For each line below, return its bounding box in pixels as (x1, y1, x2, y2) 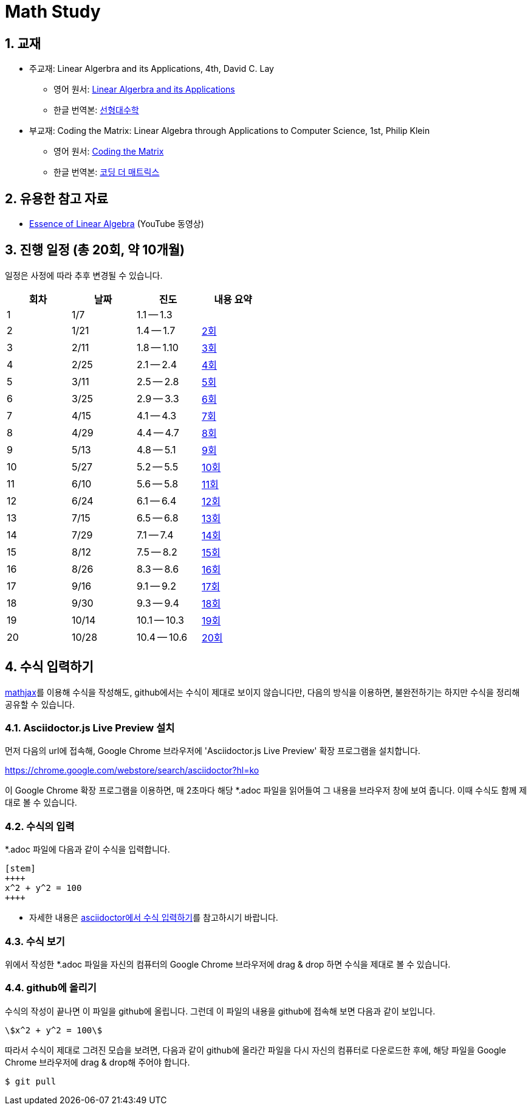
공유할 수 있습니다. (5, 699, 75, 710)
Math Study (5, 1, 101, 22)
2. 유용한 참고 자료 (5, 190, 108, 206)
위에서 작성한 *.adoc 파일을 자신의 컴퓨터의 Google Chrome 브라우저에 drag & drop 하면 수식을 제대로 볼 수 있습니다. (5, 958, 451, 969)
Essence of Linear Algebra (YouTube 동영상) (29, 218, 204, 229)
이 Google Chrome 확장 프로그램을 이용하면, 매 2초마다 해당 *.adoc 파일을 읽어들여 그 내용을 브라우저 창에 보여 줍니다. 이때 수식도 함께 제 (5, 785, 527, 796)
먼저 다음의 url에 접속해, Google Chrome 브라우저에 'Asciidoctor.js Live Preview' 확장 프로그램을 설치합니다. (5, 745, 420, 756)
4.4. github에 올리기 (5, 982, 97, 994)
